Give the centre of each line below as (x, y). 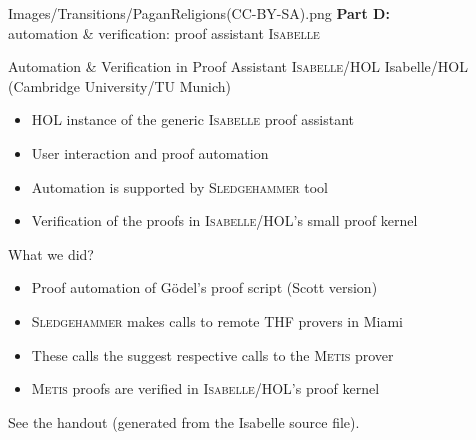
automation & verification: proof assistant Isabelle (164, 32)
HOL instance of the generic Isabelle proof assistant (192, 119)
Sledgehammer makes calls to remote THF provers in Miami (217, 320)
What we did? (51, 253)
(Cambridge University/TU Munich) (120, 85)
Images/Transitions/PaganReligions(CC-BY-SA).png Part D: (199, 13)
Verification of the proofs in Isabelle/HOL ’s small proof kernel (224, 220)
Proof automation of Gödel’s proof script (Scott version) (204, 287)
